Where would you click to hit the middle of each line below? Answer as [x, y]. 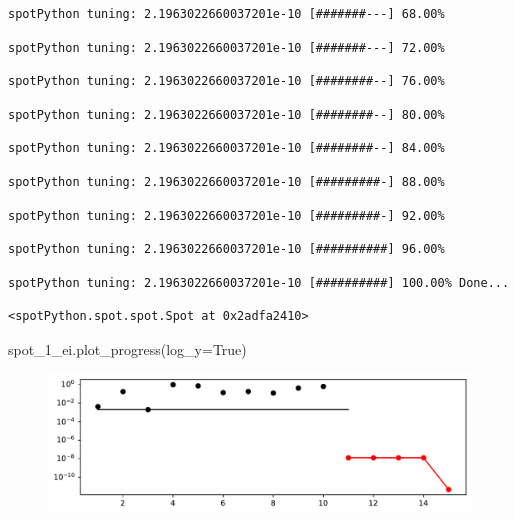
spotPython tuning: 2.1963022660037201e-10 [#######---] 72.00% [226, 47]
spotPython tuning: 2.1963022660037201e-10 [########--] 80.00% [226, 114]
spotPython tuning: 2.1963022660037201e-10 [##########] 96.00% [226, 249]
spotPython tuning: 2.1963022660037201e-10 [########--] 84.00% [226, 148]
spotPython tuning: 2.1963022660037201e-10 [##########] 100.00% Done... [259, 282]
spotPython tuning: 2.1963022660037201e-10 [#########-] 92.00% [226, 215]
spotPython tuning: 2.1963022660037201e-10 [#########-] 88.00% [226, 181]
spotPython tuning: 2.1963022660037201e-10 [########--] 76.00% [226, 81]
